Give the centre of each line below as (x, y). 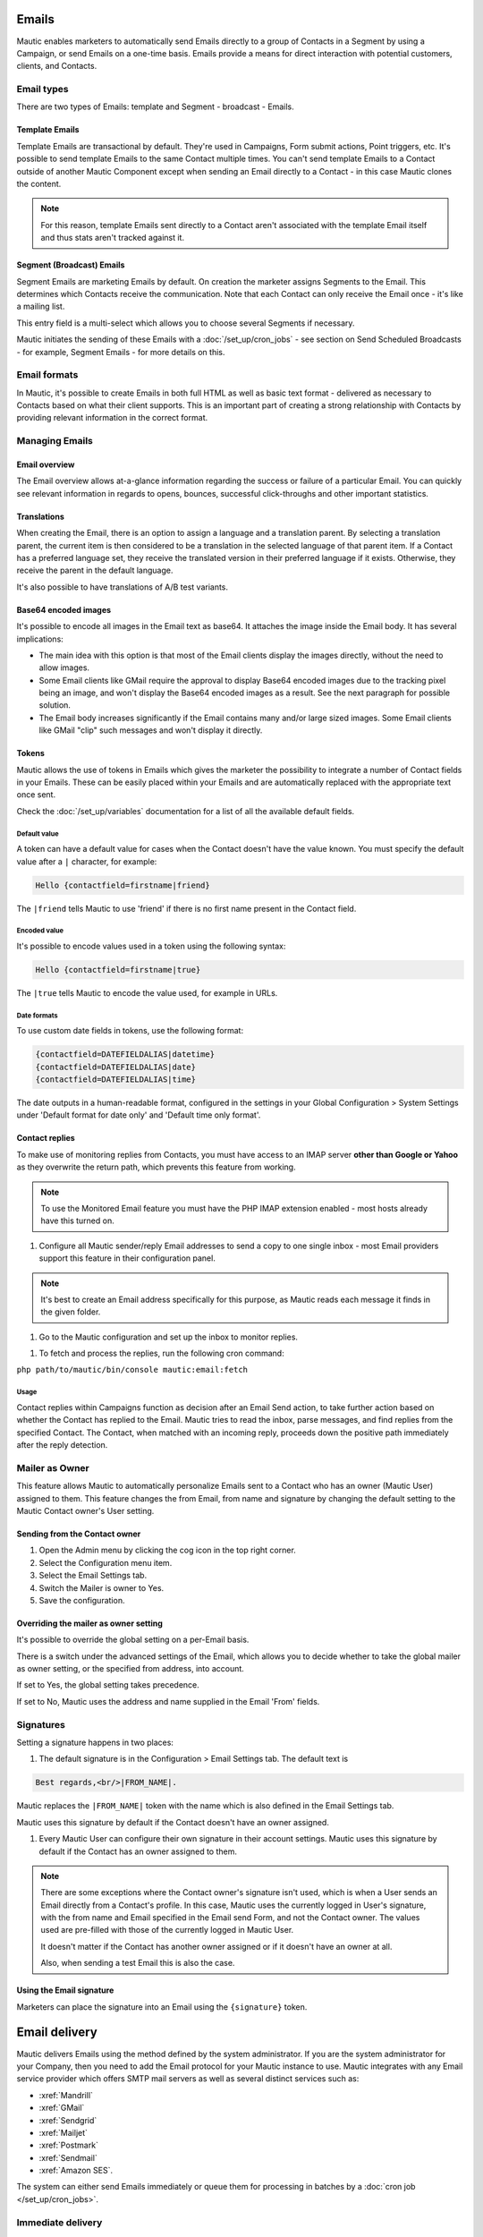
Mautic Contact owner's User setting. (85, 1510)
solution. (55, 705)
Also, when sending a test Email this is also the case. (138, 1963)
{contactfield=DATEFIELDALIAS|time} (116, 1080)
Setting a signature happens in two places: (95, 1742)
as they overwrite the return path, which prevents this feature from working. (156, 1167)
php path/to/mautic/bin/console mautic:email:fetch (132, 1370)
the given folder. (71, 1312)
